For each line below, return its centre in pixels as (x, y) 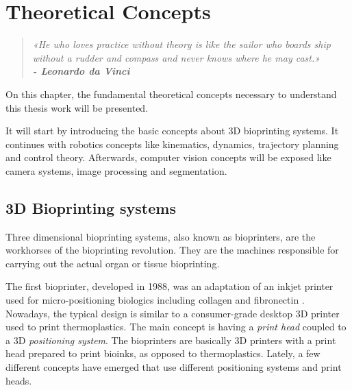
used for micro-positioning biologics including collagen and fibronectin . (155, 300)
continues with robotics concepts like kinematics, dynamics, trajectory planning (172, 144)
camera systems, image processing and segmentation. (116, 170)
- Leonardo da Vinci (81, 71)
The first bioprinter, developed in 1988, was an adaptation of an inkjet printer (169, 286)
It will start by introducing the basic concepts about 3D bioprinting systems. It (172, 131)
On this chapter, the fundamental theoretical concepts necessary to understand (171, 94)
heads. (19, 380)
